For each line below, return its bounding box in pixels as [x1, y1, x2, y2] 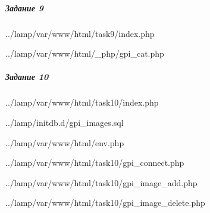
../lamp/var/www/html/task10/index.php [5, 96, 159, 109]
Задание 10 [5, 70, 49, 83]
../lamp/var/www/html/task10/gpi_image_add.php [5, 176, 198, 189]
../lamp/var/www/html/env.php [5, 136, 124, 149]
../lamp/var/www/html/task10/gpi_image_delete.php [5, 196, 205, 209]
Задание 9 [5, 1, 43, 14]
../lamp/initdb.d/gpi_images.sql [5, 116, 124, 128]
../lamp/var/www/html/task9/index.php [5, 27, 155, 39]
